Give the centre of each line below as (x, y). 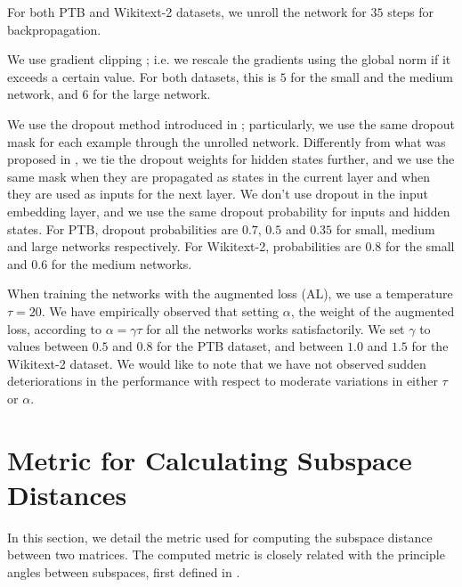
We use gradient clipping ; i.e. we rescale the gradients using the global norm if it (229, 59)
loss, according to (54, 328)
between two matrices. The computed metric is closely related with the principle (226, 554)
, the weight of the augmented (373, 310)
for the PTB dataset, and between (250, 346)
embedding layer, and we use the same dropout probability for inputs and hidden (229, 211)
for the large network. (152, 94)
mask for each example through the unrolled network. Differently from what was (227, 141)
